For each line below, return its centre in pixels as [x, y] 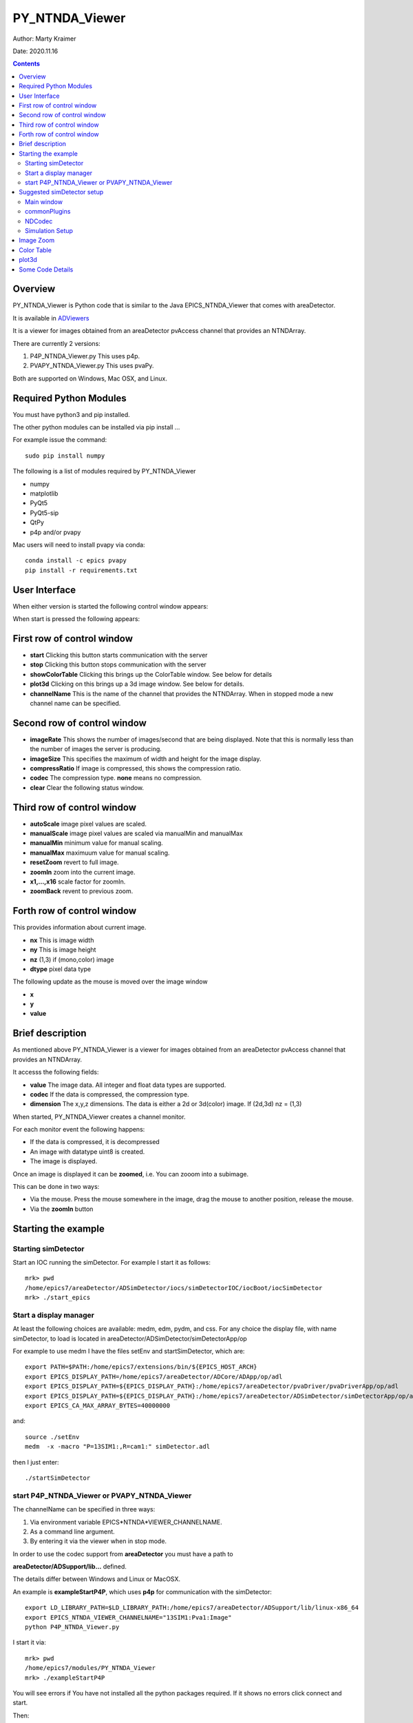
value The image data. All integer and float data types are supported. [128, 1085]
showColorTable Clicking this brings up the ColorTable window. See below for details [151, 674]
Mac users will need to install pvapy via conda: [79, 544]
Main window [44, 202]
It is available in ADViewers [51, 318]
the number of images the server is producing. [96, 749]
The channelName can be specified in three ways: [84, 1509]
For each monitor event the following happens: [79, 1130]
